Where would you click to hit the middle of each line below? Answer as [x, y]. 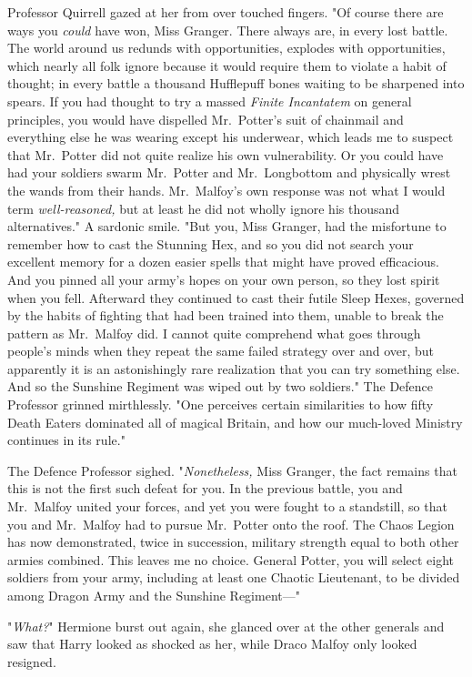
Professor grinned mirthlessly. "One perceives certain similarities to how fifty [221, 404]
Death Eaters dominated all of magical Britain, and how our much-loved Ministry [235, 422]
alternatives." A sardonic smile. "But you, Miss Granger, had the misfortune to [227, 226]
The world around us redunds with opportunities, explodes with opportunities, [226, 48]
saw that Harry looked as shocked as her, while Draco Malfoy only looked [212, 644]
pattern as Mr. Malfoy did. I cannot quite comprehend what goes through [214, 333]
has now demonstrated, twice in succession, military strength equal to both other [233, 542]
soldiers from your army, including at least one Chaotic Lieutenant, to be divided [234, 577]
